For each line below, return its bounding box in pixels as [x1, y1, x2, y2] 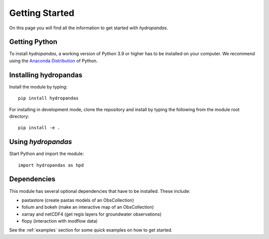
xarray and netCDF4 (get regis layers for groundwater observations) [21, 211, 162, 217]
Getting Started [9, 7, 75, 18]
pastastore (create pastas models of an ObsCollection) [21, 197, 134, 203]
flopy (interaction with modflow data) [21, 218, 98, 224]
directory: [9, 113, 29, 119]
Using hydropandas [9, 138, 72, 146]
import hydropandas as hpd [18, 162, 84, 168]
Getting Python [9, 38, 57, 46]
